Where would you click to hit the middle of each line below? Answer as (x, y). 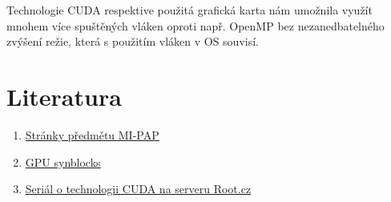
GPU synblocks (63, 162)
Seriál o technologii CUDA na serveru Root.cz (138, 189)
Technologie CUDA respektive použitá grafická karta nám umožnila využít (189, 10)
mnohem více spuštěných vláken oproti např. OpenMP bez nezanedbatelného (195, 25)
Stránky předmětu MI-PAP (92, 134)
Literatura (64, 96)
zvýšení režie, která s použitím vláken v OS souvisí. (133, 41)
